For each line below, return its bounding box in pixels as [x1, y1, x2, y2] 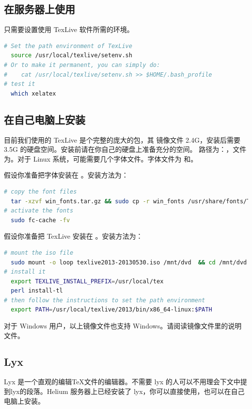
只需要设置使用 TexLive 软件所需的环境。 [4, 24, 134, 34]
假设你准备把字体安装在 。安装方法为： [4, 170, 128, 180]
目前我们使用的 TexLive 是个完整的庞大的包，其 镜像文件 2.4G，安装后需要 [4, 134, 240, 145]
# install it [4, 268, 46, 276]
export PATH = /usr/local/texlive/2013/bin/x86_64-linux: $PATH [11, 306, 212, 313]
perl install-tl [11, 287, 63, 294]
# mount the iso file [4, 249, 74, 256]
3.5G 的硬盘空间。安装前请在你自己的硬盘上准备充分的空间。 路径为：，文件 [4, 144, 247, 154]
